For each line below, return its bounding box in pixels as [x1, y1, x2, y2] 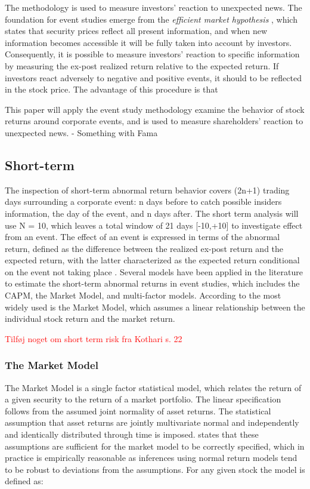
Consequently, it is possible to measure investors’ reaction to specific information [5, 48, 300, 60]
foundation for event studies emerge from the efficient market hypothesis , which [5, 13, 297, 25]
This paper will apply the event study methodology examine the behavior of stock [5, 103, 305, 115]
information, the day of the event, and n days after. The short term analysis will [5, 207, 299, 219]
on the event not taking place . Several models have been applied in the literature [5, 265, 303, 278]
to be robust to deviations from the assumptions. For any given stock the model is [5, 463, 305, 475]
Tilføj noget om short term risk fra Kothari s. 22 [5, 332, 182, 345]
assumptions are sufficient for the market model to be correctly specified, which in [5, 439, 305, 452]
